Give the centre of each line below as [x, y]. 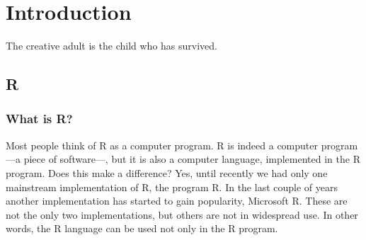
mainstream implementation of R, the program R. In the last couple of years [172, 187]
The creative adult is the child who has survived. [111, 46]
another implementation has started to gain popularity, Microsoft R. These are [177, 201]
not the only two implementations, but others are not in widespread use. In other [182, 214]
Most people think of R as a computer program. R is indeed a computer [162, 145]
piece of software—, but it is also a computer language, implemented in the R [192, 159]
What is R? [39, 119]
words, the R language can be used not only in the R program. [142, 228]
